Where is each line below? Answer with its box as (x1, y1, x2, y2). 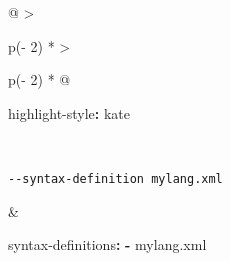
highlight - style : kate (8, 102, 131, 123)
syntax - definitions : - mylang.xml (8, 234, 207, 255)
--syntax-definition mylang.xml (8, 171, 223, 186)
